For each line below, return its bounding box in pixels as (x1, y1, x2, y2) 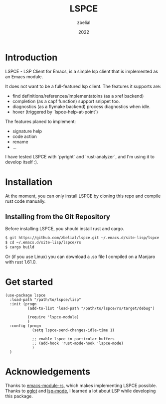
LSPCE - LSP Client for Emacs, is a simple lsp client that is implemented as (5, 68, 159, 74)
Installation (5, 176, 53, 187)
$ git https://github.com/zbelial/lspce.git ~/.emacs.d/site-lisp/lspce (5, 235, 160, 241)
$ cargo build (5, 245, 35, 250)
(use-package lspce (5, 293, 46, 298)
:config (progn (9, 323, 41, 328)
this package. (5, 393, 33, 399)
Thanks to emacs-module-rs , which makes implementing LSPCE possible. (5, 382, 157, 389)
